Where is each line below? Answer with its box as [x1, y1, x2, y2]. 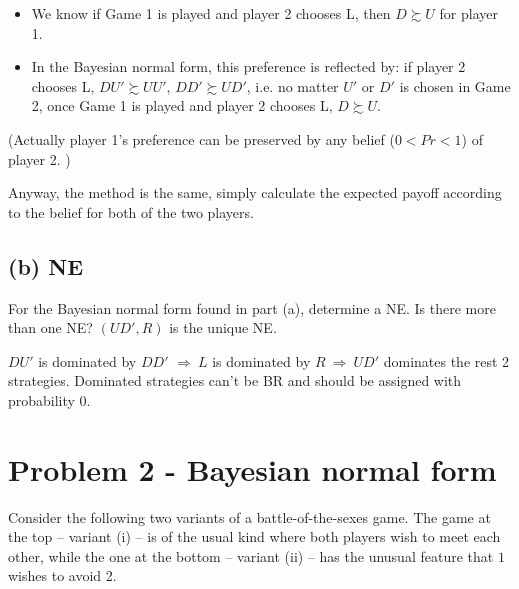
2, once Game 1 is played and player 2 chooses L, [31, 95, 333, 116]
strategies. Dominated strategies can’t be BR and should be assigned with [8, 370, 462, 391]
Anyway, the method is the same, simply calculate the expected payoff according [8, 182, 502, 203]
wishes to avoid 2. [8, 565, 117, 586]
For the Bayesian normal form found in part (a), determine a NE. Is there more [8, 297, 496, 318]
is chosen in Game [399, 75, 511, 96]
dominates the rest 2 [383, 350, 510, 371]
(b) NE [8, 250, 84, 281]
